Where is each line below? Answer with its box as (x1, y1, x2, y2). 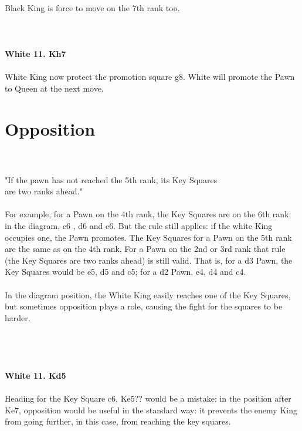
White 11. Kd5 (5, 369, 66, 381)
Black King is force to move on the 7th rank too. (5, 1, 180, 14)
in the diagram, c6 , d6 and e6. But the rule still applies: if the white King (5, 220, 273, 232)
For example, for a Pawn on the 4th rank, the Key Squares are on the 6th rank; (5, 208, 291, 220)
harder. (5, 311, 30, 324)
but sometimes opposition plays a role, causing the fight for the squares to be (5, 300, 283, 312)
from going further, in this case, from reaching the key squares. (5, 415, 231, 427)
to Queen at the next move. (5, 82, 104, 94)
